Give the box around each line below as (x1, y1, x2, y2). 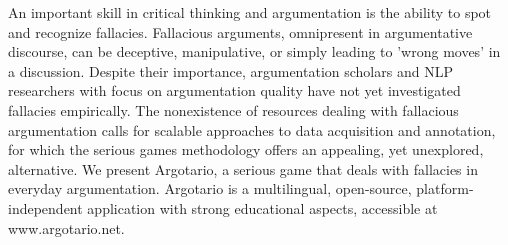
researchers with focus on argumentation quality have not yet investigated (8, 80, 461, 101)
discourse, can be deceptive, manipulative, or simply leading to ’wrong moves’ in (8, 41, 501, 62)
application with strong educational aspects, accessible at (87, 197, 438, 218)
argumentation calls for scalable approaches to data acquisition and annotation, (8, 119, 496, 140)
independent (8, 197, 83, 218)
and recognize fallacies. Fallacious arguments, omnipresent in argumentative (8, 21, 473, 42)
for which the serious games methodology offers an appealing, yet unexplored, (8, 139, 484, 160)
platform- (416, 178, 474, 199)
